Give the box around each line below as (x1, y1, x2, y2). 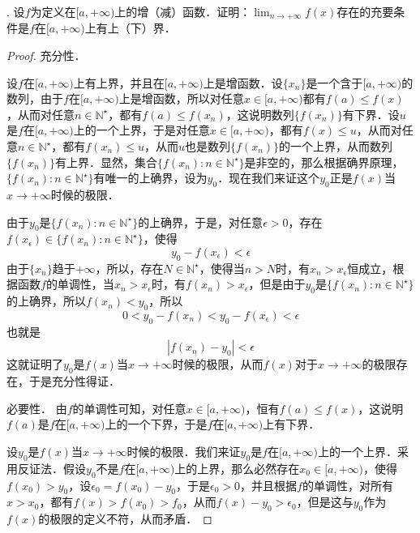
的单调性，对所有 (302, 476, 393, 493)
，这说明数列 (225, 105, 294, 122)
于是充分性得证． (28, 373, 120, 390)
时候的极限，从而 (172, 356, 264, 373)
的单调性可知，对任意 (72, 399, 186, 416)
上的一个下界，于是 (105, 416, 208, 433)
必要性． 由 (6, 399, 67, 416)
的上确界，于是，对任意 (138, 213, 264, 230)
